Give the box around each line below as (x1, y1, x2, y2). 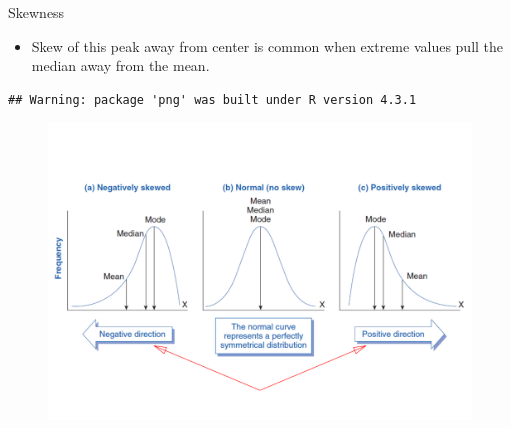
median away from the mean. (31, 55, 210, 76)
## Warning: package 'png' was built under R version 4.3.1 (8, 92, 417, 107)
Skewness (8, 2, 65, 22)
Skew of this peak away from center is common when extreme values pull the (31, 35, 504, 56)
